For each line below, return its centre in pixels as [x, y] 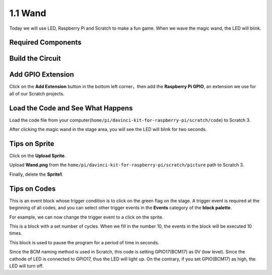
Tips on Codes [32, 189]
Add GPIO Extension [42, 75]
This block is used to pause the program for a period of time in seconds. [84, 242]
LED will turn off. [26, 266]
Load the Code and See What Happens [71, 108]
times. [16, 233]
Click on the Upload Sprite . [38, 156]
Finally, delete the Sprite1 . [36, 174]
